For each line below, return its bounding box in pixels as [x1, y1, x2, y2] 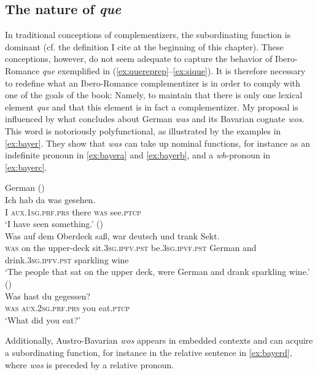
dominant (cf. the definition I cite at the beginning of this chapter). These [5, 40, 284, 53]
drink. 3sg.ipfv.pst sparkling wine [5, 253, 129, 266]
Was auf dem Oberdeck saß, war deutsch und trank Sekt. [5, 229, 220, 242]
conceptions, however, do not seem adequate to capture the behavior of [5, 52, 273, 65]
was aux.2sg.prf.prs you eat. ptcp [5, 301, 130, 314]
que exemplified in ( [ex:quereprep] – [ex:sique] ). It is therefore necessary [42, 64, 306, 77]
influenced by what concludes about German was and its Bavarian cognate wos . [5, 112, 304, 125]
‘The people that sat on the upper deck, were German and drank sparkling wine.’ [5, 265, 310, 278]
